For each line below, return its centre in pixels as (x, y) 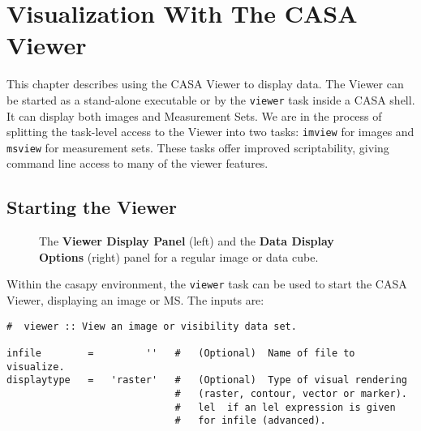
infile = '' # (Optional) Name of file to (181, 354)
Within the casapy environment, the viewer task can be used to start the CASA (207, 284)
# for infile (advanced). (250, 421)
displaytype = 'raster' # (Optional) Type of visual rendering (207, 380)
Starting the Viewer (92, 207)
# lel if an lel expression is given (285, 407)
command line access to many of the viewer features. (137, 163)
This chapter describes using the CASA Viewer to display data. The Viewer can (205, 84)
